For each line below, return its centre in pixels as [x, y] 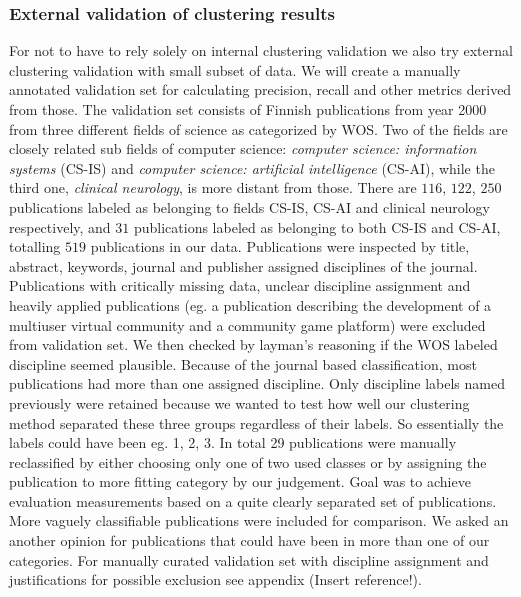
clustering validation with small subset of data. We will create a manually [235, 69]
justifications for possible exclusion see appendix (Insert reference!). [215, 579]
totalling [35, 246]
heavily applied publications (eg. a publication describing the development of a [250, 304]
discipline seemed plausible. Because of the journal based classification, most [243, 363]
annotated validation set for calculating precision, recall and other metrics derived [260, 89]
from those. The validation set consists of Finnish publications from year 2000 [248, 109]
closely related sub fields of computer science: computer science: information [243, 148]
